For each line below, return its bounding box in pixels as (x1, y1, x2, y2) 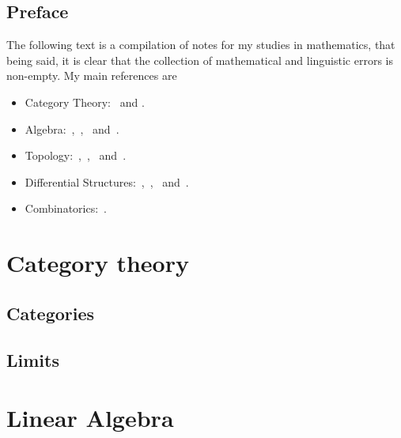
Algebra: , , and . (25, 120, 119, 137)
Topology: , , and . (25, 147, 127, 164)
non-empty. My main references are (6, 67, 177, 84)
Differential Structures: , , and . (25, 173, 189, 190)
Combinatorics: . (25, 200, 107, 217)
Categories (6, 300, 95, 325)
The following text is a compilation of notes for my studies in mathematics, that (6, 36, 395, 53)
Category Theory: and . (25, 93, 145, 110)
